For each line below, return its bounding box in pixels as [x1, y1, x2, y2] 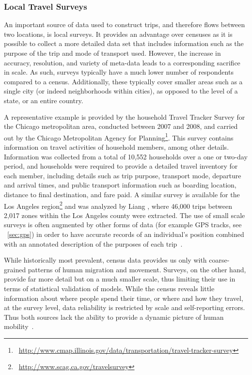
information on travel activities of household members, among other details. [4, 142, 229, 152]
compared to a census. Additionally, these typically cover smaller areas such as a [4, 76, 243, 86]
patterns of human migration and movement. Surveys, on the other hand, [28, 264, 246, 274]
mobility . [4, 321, 34, 331]
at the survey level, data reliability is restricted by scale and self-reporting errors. [4, 302, 245, 312]
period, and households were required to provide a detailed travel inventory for [4, 161, 238, 171]
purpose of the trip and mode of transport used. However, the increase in [4, 48, 221, 58]
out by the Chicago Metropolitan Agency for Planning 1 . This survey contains [4, 131, 234, 142]
